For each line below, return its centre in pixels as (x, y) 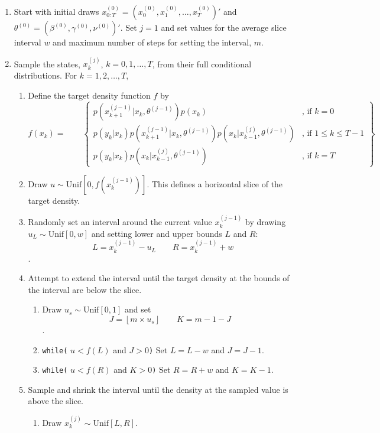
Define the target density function (89, 95)
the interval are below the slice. (85, 289)
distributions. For (46, 75)
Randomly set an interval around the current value (120, 222)
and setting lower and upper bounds (157, 233)
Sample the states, (47, 64)
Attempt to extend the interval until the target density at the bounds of (159, 278)
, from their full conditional (202, 64)
